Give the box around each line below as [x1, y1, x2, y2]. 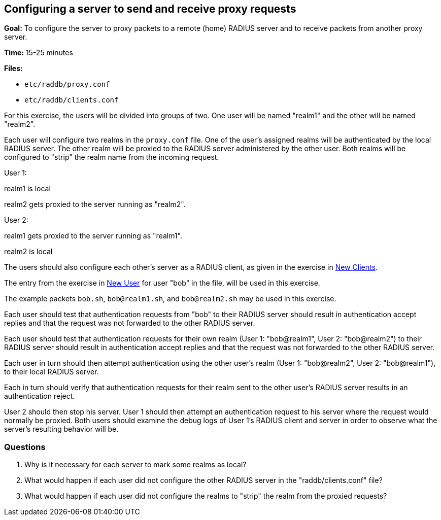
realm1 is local [4, 184, 51, 193]
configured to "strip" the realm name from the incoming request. [4, 153, 219, 162]
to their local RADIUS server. [4, 367, 99, 376]
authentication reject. [4, 392, 75, 401]
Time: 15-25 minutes [4, 48, 73, 57]
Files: [4, 64, 23, 73]
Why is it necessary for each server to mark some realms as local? [24, 460, 247, 469]
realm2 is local [4, 247, 53, 256]
